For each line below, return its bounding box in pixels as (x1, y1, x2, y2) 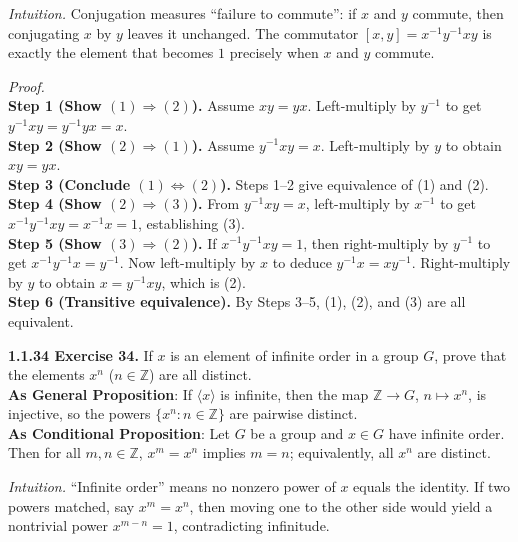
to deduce (272, 252, 332, 273)
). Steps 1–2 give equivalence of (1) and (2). (220, 173, 489, 194)
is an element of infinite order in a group (170, 344, 419, 365)
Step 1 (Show (8, 95, 102, 116)
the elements (8, 364, 85, 385)
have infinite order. (388, 422, 505, 443)
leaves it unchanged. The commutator (127, 22, 359, 43)
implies (202, 442, 246, 463)
